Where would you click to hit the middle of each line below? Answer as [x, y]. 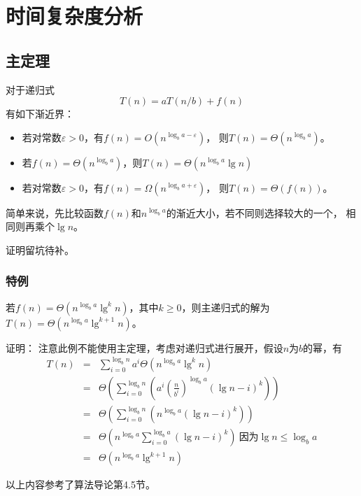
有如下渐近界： [40, 114]
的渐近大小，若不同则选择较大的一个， [254, 212]
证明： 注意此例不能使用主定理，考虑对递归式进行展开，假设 [144, 347]
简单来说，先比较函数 [55, 212]
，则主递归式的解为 [226, 307]
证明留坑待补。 [40, 249]
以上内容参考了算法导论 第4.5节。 [80, 484]
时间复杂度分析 [75, 16]
